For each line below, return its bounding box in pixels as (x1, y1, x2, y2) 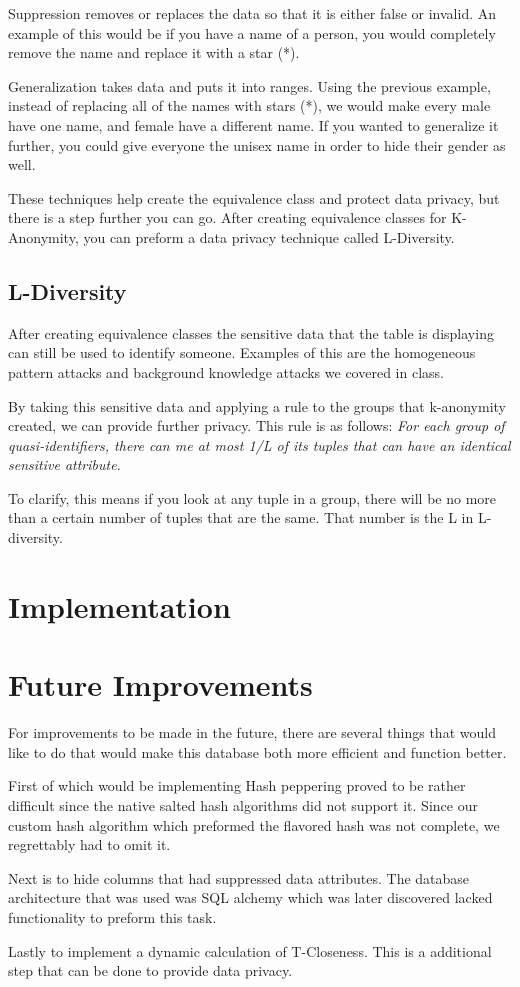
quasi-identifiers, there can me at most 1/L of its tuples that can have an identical (8, 434, 511, 455)
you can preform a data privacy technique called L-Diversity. (83, 226, 455, 247)
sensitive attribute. (8, 454, 121, 475)
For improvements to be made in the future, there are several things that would (8, 722, 496, 743)
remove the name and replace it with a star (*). (8, 42, 300, 63)
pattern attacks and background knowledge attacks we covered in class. (8, 361, 444, 382)
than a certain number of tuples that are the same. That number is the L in (8, 507, 474, 528)
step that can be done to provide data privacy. (8, 960, 293, 981)
